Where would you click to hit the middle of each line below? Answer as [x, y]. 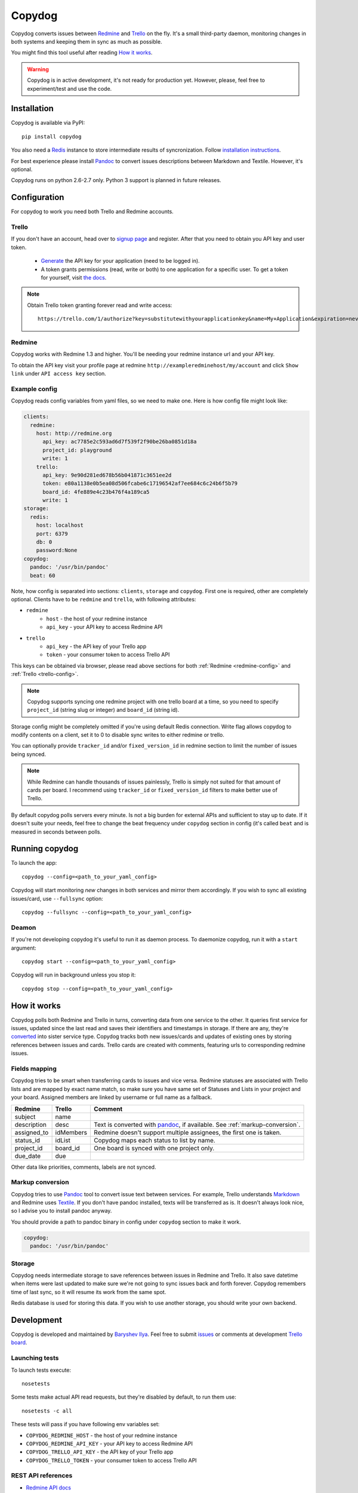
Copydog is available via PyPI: [48, 123]
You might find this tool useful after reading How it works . [82, 53]
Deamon [24, 927]
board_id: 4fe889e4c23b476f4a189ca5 [96, 492]
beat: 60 [43, 575]
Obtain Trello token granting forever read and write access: [100, 305]
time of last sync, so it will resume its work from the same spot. [89, 1292]
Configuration [38, 197]
